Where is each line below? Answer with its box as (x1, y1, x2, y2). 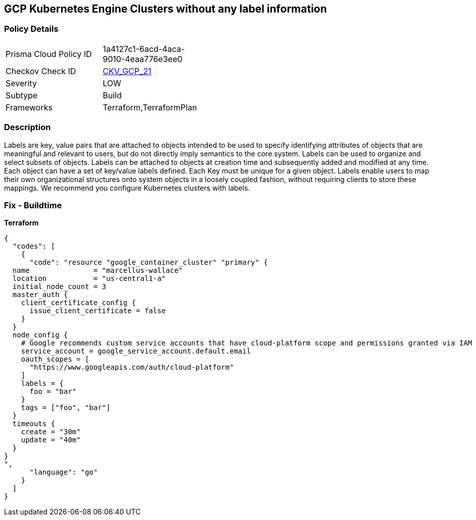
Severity (6, 78, 37, 88)
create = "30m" (21, 428, 81, 436)
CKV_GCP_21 (102, 66, 151, 76)
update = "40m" (21, 436, 81, 444)
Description (4, 122, 51, 133)
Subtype (6, 90, 38, 100)
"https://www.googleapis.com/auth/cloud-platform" (29, 363, 234, 372)
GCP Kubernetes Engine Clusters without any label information (4, 3, 327, 15)
